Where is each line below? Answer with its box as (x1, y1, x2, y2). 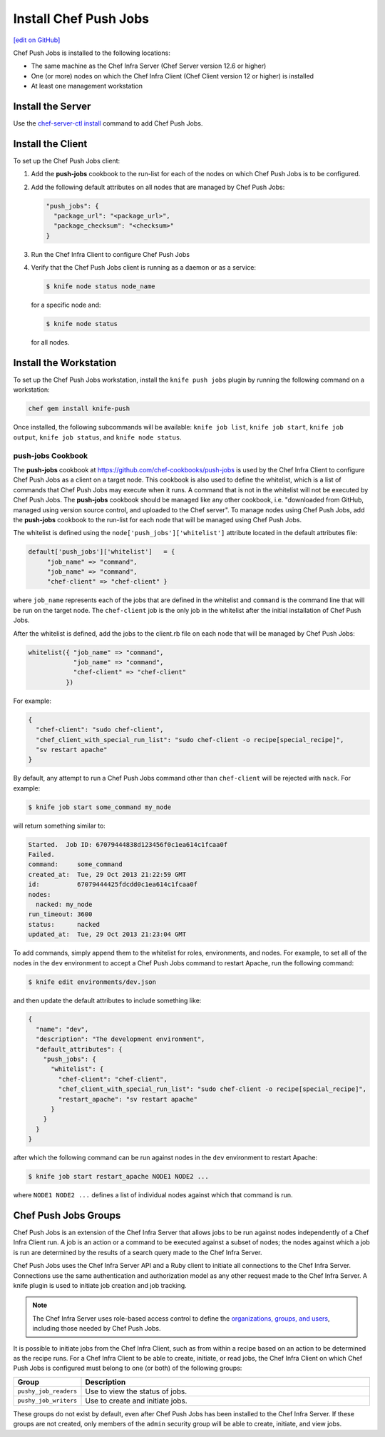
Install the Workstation (13, 357, 117, 369)
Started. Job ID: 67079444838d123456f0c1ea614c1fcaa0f (28, 841, 228, 848)
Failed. (28, 850, 55, 859)
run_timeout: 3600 (28, 910, 93, 918)
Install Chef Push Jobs (13, 11, 150, 26)
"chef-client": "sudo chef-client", (36, 726, 164, 734)
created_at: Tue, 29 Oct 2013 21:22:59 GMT (28, 870, 187, 878)
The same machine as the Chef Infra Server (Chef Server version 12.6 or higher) (31, 61, 267, 71)
